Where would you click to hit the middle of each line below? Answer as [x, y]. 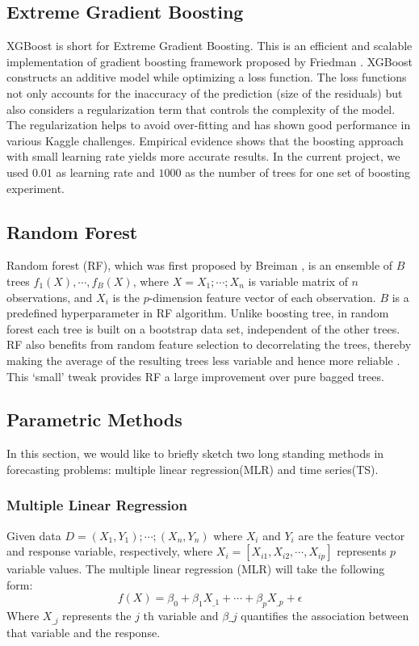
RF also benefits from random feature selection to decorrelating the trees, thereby [209, 344]
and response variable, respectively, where [110, 551]
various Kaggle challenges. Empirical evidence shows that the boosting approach [205, 140]
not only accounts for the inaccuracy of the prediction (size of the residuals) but [205, 92]
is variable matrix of [298, 281]
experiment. [36, 188]
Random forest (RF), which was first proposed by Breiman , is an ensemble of [200, 265]
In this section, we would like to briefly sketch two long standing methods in [195, 453]
